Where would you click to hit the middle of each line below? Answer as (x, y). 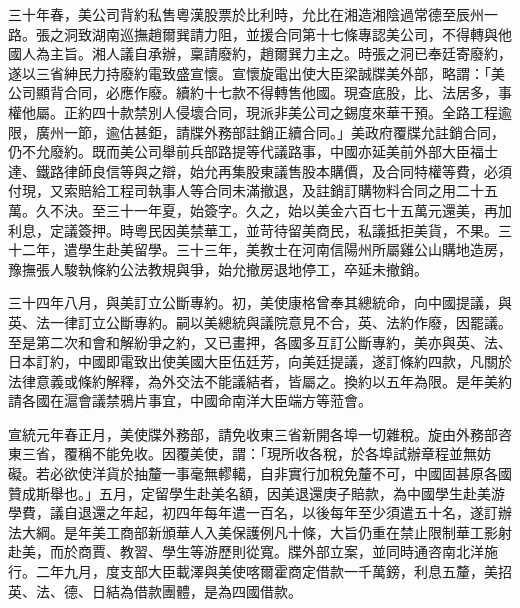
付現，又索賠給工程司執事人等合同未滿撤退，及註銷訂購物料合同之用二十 (246, 190)
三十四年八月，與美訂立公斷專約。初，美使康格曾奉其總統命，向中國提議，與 (260, 302)
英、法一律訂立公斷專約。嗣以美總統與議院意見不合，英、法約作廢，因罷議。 (260, 321)
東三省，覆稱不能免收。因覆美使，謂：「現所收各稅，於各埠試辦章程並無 (242, 453)
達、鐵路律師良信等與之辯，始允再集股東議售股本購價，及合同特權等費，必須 (260, 170)
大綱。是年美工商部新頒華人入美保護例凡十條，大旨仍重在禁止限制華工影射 (266, 531)
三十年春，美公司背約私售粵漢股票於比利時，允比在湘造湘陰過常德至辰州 (246, 14)
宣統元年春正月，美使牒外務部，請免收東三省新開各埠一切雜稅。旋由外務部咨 (260, 433)
